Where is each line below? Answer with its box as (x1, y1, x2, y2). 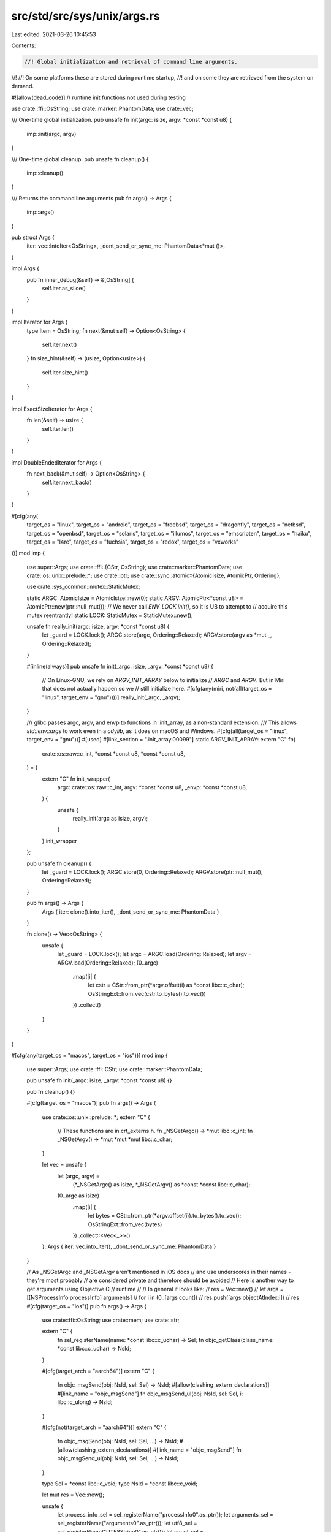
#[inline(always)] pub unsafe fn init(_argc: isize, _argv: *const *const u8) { (26, 662, 214, 670)
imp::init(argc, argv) (26, 130, 77, 137)
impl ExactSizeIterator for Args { (11, 405, 93, 412)
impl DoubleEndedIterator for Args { (11, 458, 102, 466)
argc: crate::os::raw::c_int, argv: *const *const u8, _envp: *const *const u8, (57, 783, 248, 791)
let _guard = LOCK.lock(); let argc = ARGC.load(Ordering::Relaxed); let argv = (57, 950, 253, 958)
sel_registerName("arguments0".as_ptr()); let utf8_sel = (57, 1520, 197, 1527)
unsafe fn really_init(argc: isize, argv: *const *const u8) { (26, 623, 170, 631)
